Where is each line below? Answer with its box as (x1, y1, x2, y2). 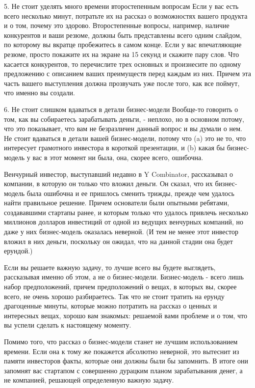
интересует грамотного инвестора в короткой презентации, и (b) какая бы (4, 142, 225, 153)
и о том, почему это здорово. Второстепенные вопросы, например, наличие (4, 20, 229, 30)
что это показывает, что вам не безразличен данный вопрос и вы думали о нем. (4, 123, 242, 134)
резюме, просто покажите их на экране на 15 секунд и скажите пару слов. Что (4, 49, 239, 59)
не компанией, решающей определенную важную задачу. (4, 375, 174, 385)
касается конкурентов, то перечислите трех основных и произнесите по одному (4, 58, 241, 69)
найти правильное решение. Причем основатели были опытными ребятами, (4, 197, 229, 208)
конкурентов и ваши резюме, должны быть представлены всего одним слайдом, (4, 29, 242, 40)
